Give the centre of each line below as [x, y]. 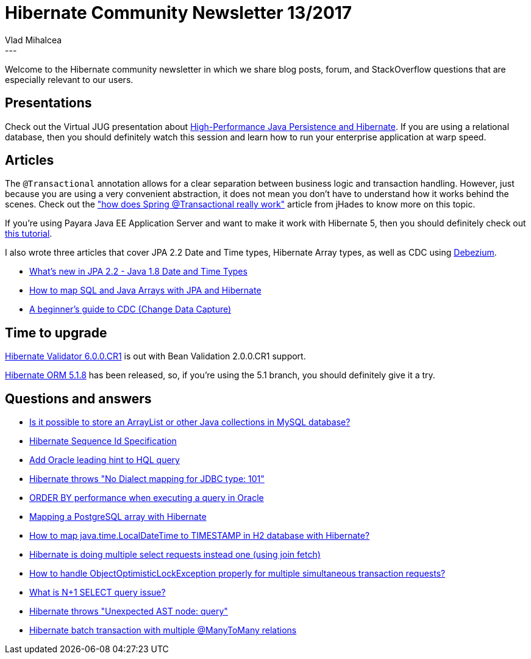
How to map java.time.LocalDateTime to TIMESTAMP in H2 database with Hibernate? [200, 536]
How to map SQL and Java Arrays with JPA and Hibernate [145, 290]
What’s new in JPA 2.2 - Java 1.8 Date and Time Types [138, 272]
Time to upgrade [56, 333]
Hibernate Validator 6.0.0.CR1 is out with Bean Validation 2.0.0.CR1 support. [155, 356]
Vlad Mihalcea [34, 40]
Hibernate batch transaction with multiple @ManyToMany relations [163, 630]
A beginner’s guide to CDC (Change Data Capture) [130, 309]
